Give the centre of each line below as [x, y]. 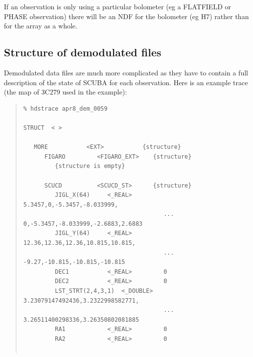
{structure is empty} [90, 166]
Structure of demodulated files [83, 52]
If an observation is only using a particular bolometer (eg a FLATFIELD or [118, 6]
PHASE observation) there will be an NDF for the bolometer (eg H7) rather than [126, 16]
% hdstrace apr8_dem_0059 [65, 108]
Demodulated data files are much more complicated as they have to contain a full [126, 72]
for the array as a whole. [41, 26]
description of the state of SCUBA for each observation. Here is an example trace [126, 82]
